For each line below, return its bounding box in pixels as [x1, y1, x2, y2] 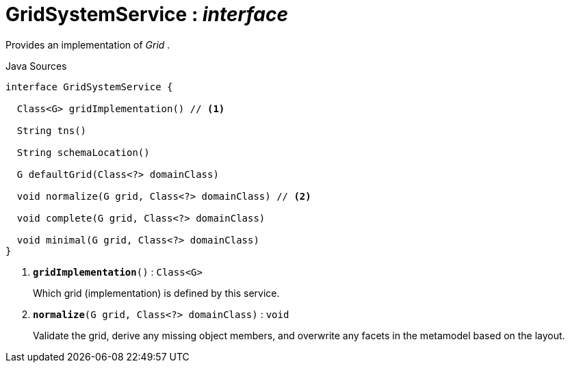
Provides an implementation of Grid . [5, 38, 170, 51]
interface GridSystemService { [5, 81, 173, 92]
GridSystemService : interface [5, 3, 288, 26]
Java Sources [5, 60, 67, 72]
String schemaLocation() [16, 146, 150, 158]
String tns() [16, 124, 87, 136]
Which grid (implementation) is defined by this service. [33, 287, 280, 299]
